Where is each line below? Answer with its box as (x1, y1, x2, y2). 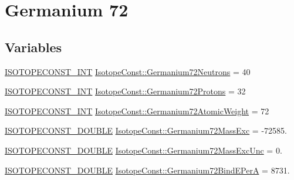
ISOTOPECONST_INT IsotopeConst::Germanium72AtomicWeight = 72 (5, 104, 269, 117)
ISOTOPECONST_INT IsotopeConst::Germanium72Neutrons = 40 (5, 65, 251, 77)
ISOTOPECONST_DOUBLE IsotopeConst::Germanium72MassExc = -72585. (5, 124, 287, 137)
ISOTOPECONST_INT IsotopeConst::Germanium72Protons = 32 (5, 85, 246, 97)
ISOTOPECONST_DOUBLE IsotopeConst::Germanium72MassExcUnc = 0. (5, 144, 282, 156)
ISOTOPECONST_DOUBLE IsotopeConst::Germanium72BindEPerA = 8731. (5, 164, 290, 176)
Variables (5, 38, 62, 56)
